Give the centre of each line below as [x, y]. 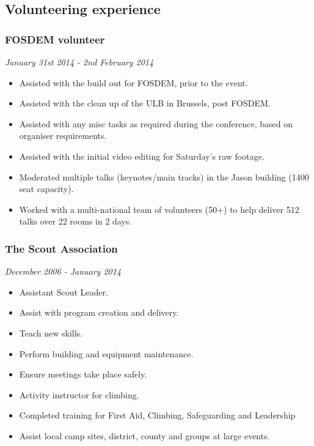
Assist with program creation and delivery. [99, 312]
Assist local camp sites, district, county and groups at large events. [144, 435]
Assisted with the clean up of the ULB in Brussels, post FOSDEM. [145, 103]
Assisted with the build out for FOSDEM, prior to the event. [133, 82]
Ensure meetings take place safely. [83, 374]
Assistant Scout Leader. [64, 292]
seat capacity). [46, 189]
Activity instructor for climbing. [79, 394]
